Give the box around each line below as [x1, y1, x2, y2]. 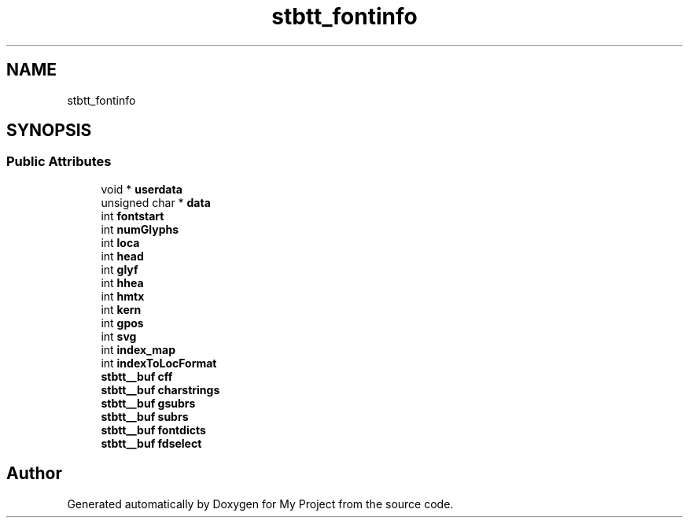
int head [101, 249, 144, 263]
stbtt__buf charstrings [101, 382, 220, 397]
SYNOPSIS [6, 120, 92, 141]
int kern [101, 302, 142, 316]
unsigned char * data [101, 195, 211, 209]
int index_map [101, 342, 175, 356]
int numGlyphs [101, 222, 179, 236]
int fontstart [101, 208, 164, 223]
